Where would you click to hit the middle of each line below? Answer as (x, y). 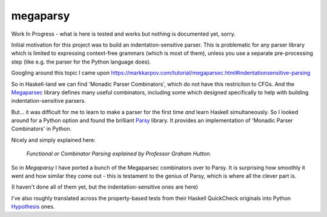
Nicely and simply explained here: (54, 140)
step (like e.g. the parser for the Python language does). (81, 62)
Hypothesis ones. (33, 207)
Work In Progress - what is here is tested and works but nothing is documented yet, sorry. (123, 34)
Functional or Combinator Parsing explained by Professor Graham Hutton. (119, 154)
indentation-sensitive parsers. (48, 101)
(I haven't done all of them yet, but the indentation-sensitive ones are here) (105, 187)
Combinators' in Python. (41, 129)
